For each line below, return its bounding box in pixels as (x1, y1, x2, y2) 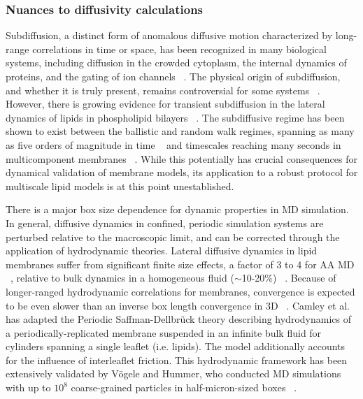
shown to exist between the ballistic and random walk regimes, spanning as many (6, 124, 355, 138)
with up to (6, 380, 51, 395)
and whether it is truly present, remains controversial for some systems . (6, 82, 320, 97)
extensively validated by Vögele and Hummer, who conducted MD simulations (6, 366, 341, 381)
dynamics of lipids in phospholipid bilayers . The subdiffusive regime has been (6, 110, 345, 124)
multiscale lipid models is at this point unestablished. (6, 178, 234, 193)
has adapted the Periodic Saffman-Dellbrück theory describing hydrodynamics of (6, 312, 351, 326)
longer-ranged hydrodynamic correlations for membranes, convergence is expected (6, 284, 355, 298)
